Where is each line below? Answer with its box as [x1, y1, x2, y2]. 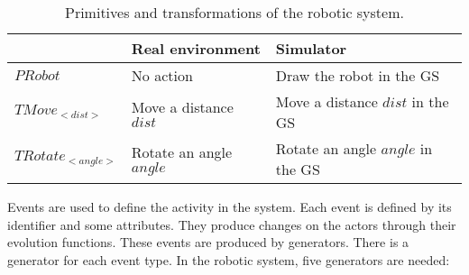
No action [131, 65, 193, 86]
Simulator [275, 38, 347, 59]
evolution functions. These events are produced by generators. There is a [7, 233, 409, 252]
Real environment [131, 38, 261, 59]
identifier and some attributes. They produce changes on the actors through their [7, 215, 456, 234]
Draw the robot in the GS [275, 65, 440, 86]
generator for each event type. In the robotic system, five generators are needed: [7, 250, 450, 269]
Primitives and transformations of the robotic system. [65, 2, 404, 23]
